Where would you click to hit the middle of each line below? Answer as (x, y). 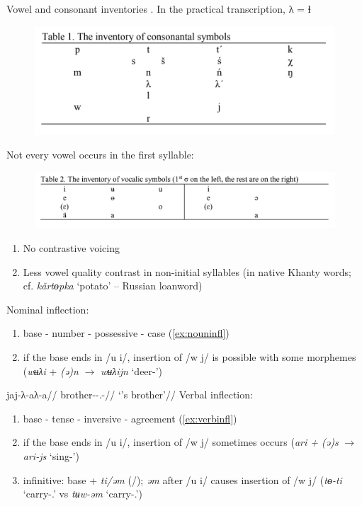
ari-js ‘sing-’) (51, 455)
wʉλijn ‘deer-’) (131, 370)
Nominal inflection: (48, 309)
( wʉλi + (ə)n (51, 370)
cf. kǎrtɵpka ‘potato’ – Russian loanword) (113, 286)
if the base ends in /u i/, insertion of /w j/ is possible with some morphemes (190, 357)
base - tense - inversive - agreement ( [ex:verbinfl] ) (130, 418)
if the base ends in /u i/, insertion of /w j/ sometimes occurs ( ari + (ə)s (181, 442)
